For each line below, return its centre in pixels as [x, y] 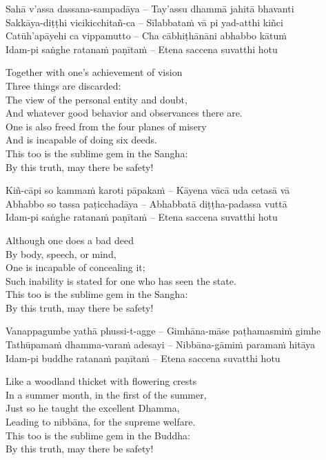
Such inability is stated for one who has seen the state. [121, 280]
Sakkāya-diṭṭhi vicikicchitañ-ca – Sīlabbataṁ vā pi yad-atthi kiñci [144, 22]
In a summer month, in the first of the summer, [106, 394]
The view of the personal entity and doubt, [96, 99]
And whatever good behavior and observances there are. [124, 113]
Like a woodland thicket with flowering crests [101, 381]
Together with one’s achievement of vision [94, 72]
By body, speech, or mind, [61, 253]
